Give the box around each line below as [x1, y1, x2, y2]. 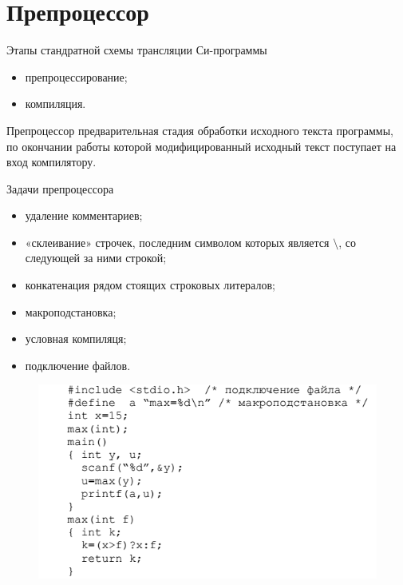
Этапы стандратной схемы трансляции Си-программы [6, 42, 267, 58]
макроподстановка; [25, 303, 117, 320]
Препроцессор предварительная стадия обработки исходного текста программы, [6, 121, 393, 138]
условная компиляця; [25, 330, 127, 347]
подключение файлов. [25, 356, 131, 373]
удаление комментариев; [25, 207, 143, 224]
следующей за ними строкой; [25, 249, 167, 266]
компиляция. [25, 95, 86, 112]
